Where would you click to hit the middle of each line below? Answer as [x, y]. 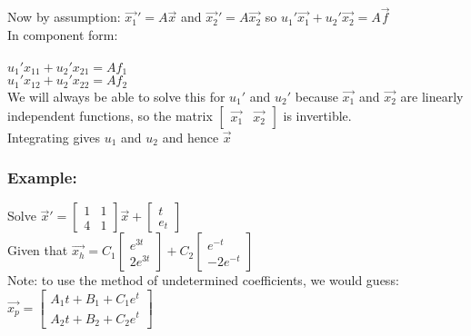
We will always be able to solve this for [116, 96]
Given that [38, 250]
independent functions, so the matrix [110, 115]
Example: [42, 178]
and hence [190, 137]
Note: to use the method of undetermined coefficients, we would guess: [203, 280]
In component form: [63, 34]
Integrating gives [54, 137]
